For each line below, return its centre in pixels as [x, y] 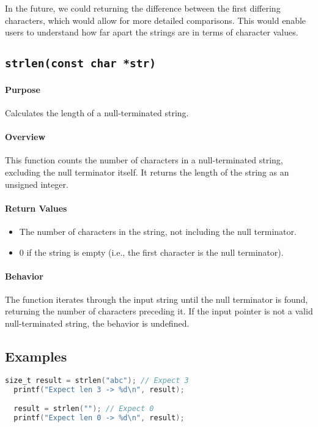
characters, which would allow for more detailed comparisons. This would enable [156, 20]
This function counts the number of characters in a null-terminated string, [144, 160]
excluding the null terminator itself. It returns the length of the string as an [147, 172]
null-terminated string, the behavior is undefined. [97, 323]
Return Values [36, 208]
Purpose [23, 89]
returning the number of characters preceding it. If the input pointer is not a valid [159, 311]
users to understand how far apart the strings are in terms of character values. [152, 32]
